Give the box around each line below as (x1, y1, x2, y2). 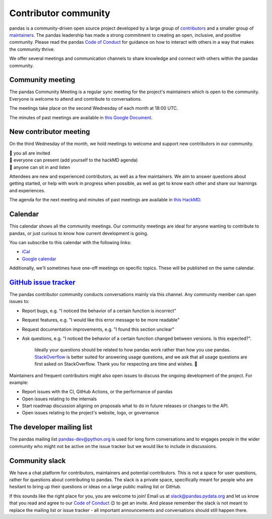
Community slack (9, 456, 66, 465)
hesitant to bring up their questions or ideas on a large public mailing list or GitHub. (9, 484, 181, 490)
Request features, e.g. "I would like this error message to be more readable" (22, 317, 180, 323)
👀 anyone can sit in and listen (9, 164, 71, 170)
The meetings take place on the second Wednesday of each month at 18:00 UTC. (9, 105, 178, 111)
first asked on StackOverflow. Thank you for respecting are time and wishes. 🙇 (34, 361, 197, 367)
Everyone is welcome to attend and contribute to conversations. (9, 96, 142, 102)
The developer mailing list (9, 423, 93, 431)
